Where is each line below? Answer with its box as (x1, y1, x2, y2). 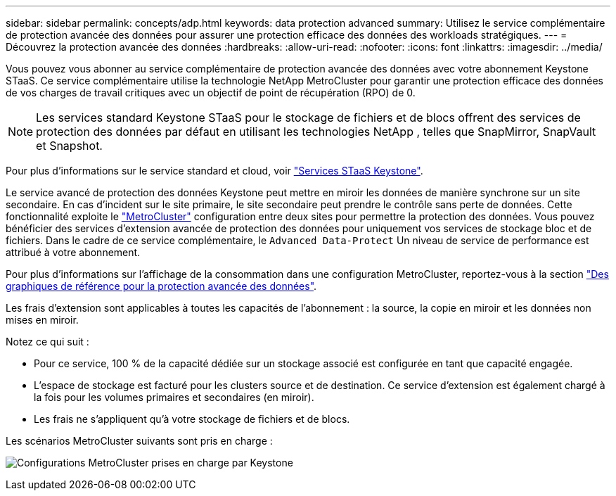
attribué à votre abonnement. (6, 246, 141, 258)
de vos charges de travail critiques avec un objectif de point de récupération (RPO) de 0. (6, 87, 416, 98)
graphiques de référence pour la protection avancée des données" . (6, 280, 317, 292)
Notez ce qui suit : (6, 336, 89, 348)
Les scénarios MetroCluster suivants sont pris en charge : (6, 435, 273, 447)
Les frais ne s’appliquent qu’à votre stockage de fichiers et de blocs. (34, 413, 350, 425)
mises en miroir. (6, 314, 79, 326)
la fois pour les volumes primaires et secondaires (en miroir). (34, 391, 314, 403)
